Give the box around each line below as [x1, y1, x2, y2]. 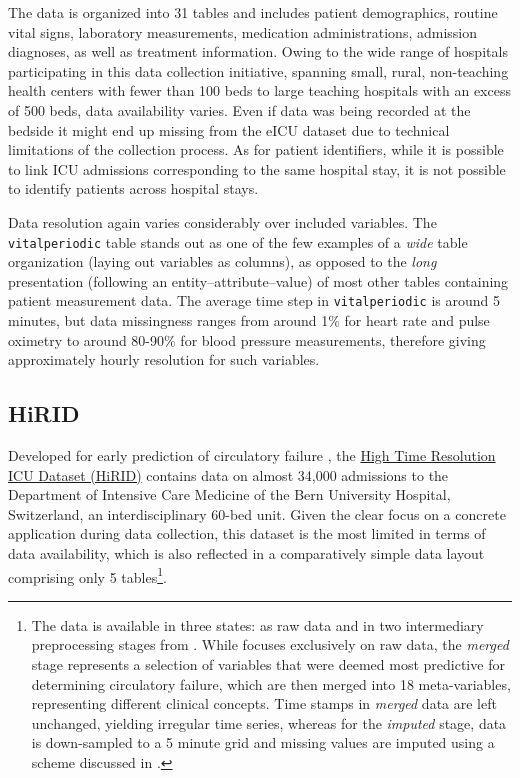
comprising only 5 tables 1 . [8, 563, 167, 587]
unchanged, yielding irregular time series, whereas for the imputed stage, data [31, 712, 507, 733]
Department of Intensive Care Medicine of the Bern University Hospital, [8, 484, 451, 505]
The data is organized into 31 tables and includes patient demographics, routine [8, 2, 498, 22]
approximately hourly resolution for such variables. [8, 349, 320, 370]
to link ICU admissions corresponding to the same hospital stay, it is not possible [8, 158, 506, 179]
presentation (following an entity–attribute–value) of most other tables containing [8, 270, 509, 291]
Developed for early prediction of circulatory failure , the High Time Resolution [8, 445, 496, 466]
